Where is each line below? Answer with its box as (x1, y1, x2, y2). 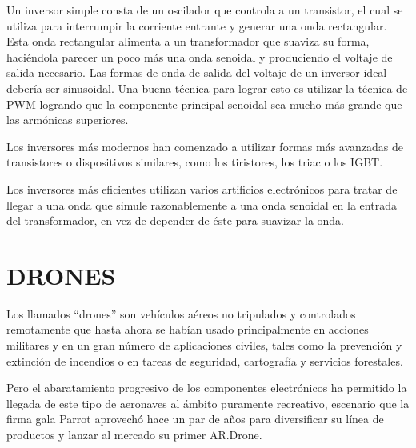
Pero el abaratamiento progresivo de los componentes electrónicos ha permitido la (6, 379, 407, 396)
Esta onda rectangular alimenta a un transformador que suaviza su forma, (6, 33, 370, 50)
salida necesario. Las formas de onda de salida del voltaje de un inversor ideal (6, 64, 387, 81)
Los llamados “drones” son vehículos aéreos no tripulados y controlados (6, 305, 356, 322)
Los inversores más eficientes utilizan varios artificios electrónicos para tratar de (6, 180, 398, 197)
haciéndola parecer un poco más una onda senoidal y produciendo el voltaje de (6, 48, 393, 65)
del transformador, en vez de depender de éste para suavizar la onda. (6, 212, 345, 229)
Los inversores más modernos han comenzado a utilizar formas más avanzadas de (6, 138, 403, 154)
